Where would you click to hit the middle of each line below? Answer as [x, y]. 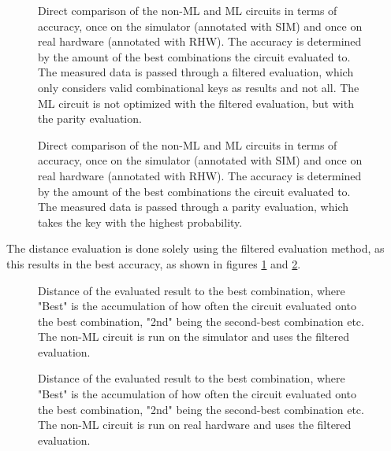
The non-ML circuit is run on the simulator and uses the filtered [194, 336]
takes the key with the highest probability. [140, 222]
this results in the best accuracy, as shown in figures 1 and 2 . [154, 263]
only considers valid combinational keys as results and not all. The [199, 87]
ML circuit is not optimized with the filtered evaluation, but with [196, 103]
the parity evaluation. [90, 118]
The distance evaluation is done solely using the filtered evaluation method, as [195, 248]
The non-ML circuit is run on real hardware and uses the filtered [195, 425]
